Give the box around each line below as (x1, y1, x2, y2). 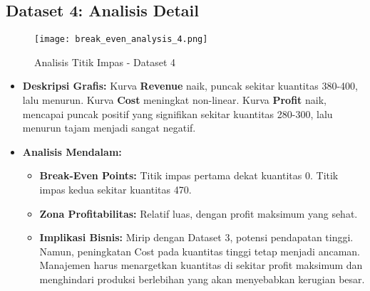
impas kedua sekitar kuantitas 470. (39, 182, 192, 197)
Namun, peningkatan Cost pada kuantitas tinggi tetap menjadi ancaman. (39, 243, 360, 258)
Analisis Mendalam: (22, 144, 122, 159)
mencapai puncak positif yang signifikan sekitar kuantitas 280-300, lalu (22, 106, 333, 121)
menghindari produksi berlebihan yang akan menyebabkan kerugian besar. (39, 271, 365, 286)
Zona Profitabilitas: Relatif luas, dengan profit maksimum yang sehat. (39, 206, 358, 221)
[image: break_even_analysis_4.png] (34, 34, 208, 45)
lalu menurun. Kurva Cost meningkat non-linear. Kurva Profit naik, (22, 92, 327, 107)
